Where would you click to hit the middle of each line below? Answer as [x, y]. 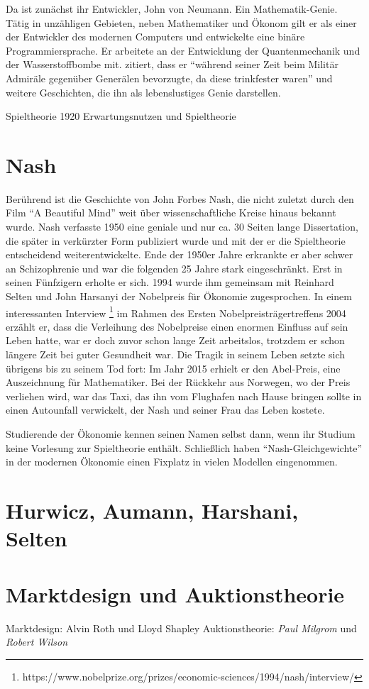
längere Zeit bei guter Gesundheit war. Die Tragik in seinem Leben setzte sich [176, 354]
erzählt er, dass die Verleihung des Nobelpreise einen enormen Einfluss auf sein [177, 326]
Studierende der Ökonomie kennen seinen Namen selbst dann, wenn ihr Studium [181, 434]
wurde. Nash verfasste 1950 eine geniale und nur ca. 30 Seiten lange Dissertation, [182, 227]
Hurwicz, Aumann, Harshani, [152, 510]
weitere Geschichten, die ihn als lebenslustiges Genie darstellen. [143, 92]
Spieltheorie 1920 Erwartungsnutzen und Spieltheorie [121, 116]
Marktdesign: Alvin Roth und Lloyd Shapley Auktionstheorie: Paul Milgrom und [181, 628]
